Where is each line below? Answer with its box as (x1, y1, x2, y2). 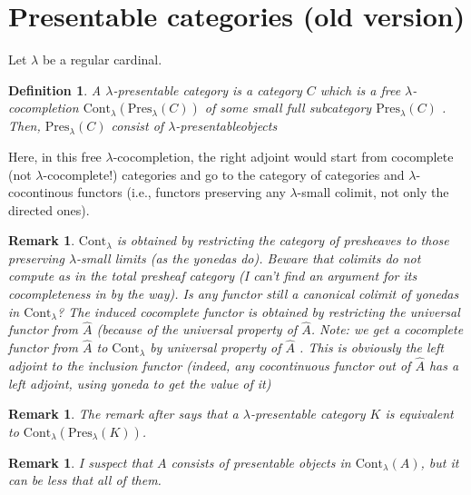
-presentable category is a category (113, 80, 302, 99)
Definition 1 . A (8, 80, 102, 99)
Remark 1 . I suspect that (8, 452, 153, 471)
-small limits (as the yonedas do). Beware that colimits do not (76, 248, 421, 267)
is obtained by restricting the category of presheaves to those (116, 231, 449, 250)
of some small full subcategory (204, 98, 372, 117)
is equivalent (385, 404, 454, 423)
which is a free (319, 80, 401, 99)
